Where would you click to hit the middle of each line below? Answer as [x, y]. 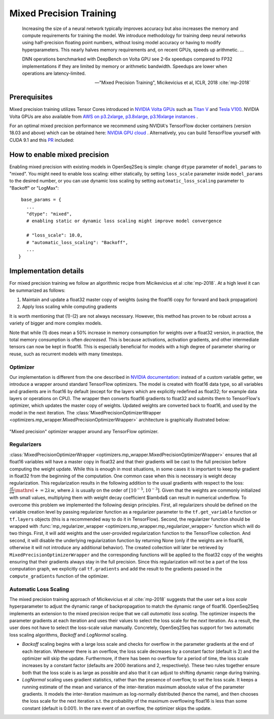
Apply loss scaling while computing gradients [70, 307]
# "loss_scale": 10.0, [55, 235]
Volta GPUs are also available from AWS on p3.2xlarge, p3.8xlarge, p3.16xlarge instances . [104, 116]
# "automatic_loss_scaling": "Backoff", [77, 242]
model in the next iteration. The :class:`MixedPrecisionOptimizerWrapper [85, 412]
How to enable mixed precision [59, 154]
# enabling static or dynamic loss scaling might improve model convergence [124, 221]
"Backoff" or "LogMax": [34, 188]
